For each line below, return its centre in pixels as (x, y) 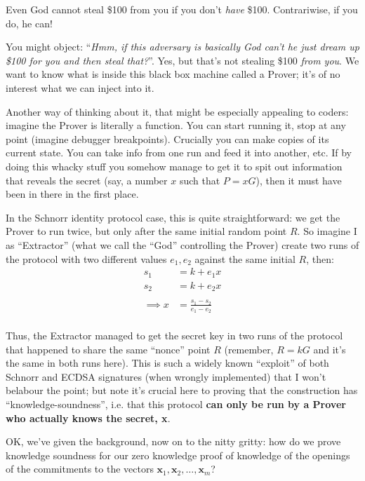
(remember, (249, 349)
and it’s (330, 349)
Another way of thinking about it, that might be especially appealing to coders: (177, 111)
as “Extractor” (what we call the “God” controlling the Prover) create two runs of (182, 244)
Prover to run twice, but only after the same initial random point (146, 231)
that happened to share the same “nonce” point (108, 349)
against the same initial (245, 258)
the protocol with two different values (86, 258)
